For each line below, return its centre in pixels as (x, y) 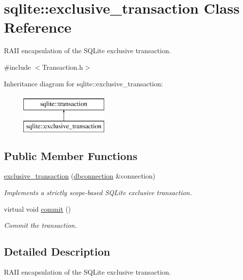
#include (18, 67)
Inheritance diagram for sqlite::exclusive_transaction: (84, 83)
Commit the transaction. (40, 225)
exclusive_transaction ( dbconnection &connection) (80, 176)
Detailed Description (57, 251)
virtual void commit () (37, 209)
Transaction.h (63, 67)
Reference (38, 27)
